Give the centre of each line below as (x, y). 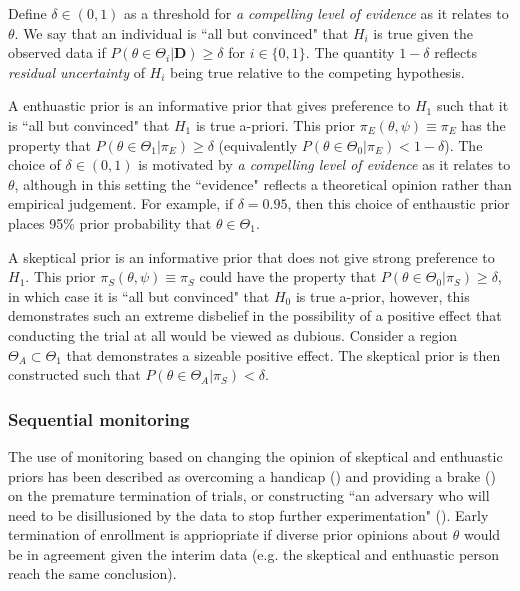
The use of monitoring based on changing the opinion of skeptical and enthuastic (255, 455)
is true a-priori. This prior (275, 124)
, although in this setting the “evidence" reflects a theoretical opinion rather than (263, 183)
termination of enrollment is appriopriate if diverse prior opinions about (228, 534)
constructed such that (74, 374)
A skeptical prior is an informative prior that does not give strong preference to (251, 256)
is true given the (423, 32)
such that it (472, 105)
